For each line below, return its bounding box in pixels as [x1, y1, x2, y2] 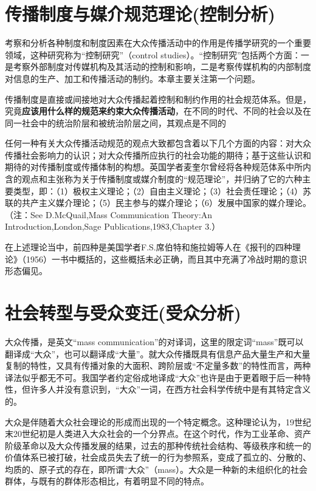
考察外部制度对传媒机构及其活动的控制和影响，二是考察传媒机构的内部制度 [13, 60, 311, 73]
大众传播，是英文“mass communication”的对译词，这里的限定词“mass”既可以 [5, 335, 304, 348]
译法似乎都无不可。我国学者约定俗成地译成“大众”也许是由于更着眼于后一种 [5, 371, 303, 383]
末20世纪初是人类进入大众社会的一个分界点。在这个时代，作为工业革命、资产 [5, 427, 311, 440]
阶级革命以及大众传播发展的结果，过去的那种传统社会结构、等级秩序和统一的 [5, 439, 311, 452]
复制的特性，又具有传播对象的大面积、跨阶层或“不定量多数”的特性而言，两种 [5, 359, 311, 372]
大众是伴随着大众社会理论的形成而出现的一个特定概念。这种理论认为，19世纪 [5, 415, 311, 428]
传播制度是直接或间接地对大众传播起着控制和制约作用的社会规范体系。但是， [5, 92, 311, 105]
